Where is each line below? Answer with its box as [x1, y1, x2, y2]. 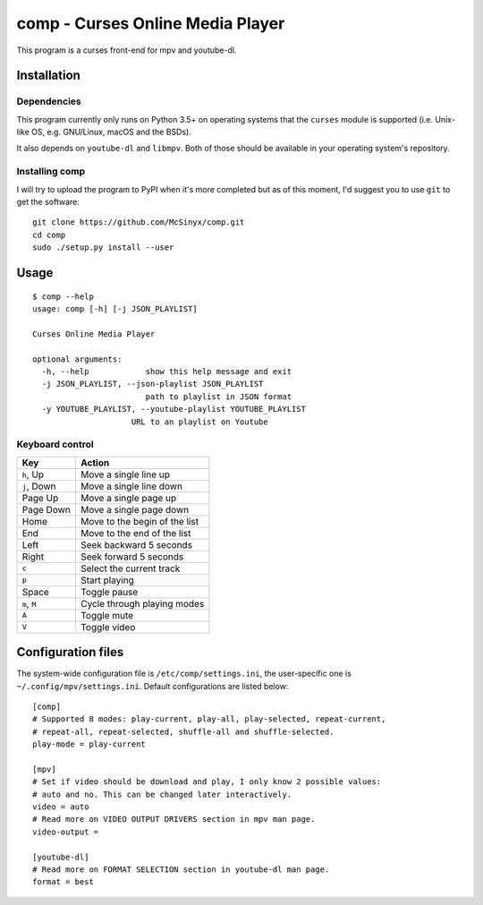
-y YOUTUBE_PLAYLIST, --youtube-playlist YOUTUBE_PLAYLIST [41, 404, 306, 414]
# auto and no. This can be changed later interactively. [32, 789, 292, 799]
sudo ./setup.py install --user [32, 243, 174, 252]
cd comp [32, 229, 66, 240]
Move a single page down [80, 503, 190, 516]
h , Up [21, 468, 45, 481]
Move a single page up [80, 491, 177, 504]
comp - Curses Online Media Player [16, 13, 285, 33]
